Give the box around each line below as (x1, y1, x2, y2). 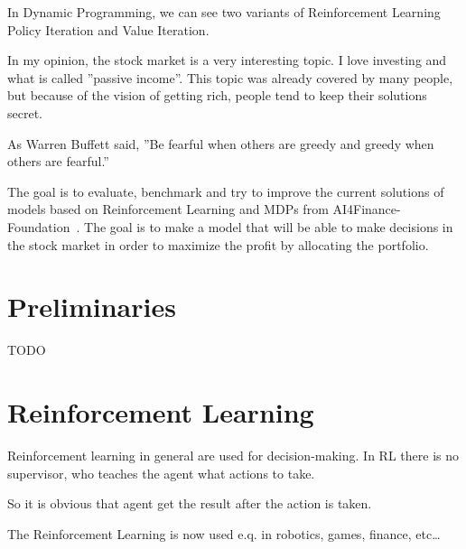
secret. (7, 103, 42, 122)
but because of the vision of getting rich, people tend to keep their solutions (7, 86, 427, 105)
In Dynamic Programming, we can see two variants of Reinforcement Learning (7, 3, 441, 21)
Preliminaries (7, 288, 176, 325)
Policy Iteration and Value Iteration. (7, 20, 210, 39)
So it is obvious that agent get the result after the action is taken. (7, 494, 372, 513)
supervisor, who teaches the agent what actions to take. (7, 463, 315, 482)
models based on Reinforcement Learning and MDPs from (7, 200, 329, 219)
